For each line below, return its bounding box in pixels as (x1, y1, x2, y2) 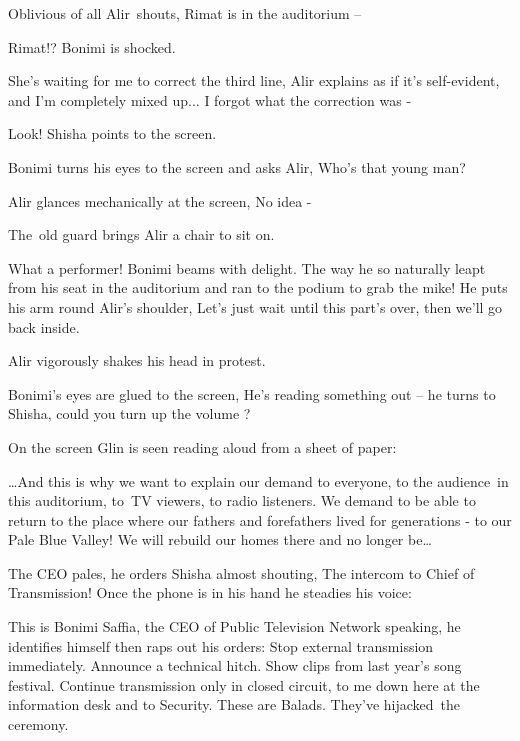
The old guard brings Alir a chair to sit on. (8, 224, 275, 245)
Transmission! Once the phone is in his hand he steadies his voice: (8, 582, 412, 603)
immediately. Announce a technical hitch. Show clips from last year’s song (8, 655, 462, 676)
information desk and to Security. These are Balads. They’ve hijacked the (8, 694, 461, 715)
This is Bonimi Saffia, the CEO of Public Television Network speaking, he (8, 616, 461, 637)
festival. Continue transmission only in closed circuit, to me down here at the (8, 674, 480, 695)
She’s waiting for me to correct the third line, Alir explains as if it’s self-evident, (8, 70, 500, 91)
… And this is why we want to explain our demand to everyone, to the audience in (8, 470, 509, 491)
